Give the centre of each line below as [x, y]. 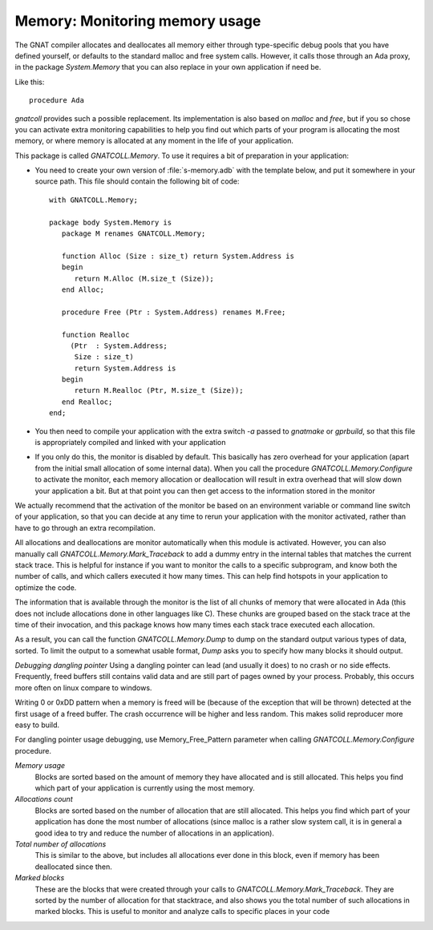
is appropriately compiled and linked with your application [130, 443]
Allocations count [44, 799]
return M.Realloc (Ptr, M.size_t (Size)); [159, 390]
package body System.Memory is [111, 222]
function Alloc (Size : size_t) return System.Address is [178, 256]
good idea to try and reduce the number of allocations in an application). [154, 833]
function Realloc [95, 334]
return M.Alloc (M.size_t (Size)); [144, 278]
